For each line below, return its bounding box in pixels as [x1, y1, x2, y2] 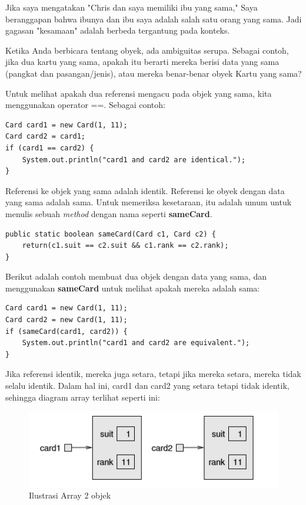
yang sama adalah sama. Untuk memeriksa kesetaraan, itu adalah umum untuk [5, 196, 292, 208]
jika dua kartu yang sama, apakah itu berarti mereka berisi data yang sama [5, 55, 280, 68]
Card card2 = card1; [5, 132, 86, 141]
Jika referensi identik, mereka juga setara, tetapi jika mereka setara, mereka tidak [5, 368, 301, 380]
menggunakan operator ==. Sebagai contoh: [5, 99, 165, 111]
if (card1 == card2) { [5, 143, 94, 152]
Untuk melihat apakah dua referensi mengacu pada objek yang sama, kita [5, 87, 272, 99]
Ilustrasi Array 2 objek [29, 489, 111, 501]
